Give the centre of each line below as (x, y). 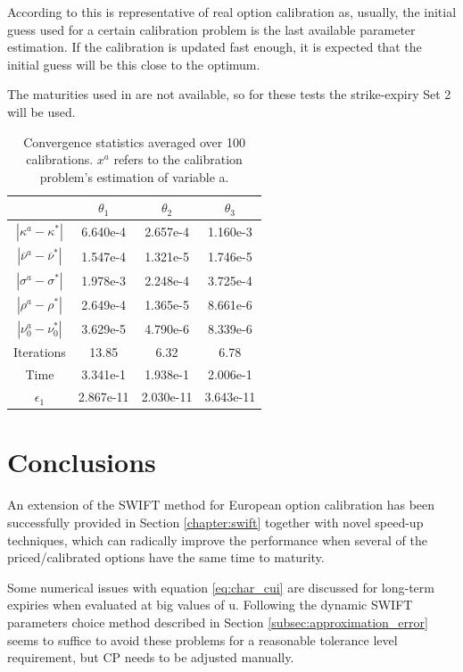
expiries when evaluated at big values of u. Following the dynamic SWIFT (210, 605)
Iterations (40, 352)
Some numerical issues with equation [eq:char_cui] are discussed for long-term (221, 587)
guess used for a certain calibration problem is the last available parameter (211, 29)
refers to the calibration (178, 159)
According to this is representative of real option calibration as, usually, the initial (232, 12)
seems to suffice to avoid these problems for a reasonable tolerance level (203, 639)
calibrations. (60, 159)
